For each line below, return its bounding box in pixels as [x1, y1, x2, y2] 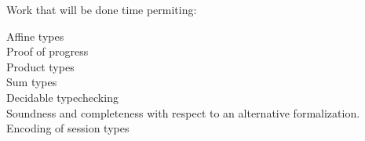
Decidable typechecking [6, 89, 119, 105]
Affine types [6, 27, 64, 44]
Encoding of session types [6, 120, 130, 136]
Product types [6, 58, 75, 74]
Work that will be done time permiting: [6, 2, 197, 17]
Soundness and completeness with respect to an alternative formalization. [6, 104, 360, 121]
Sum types [6, 74, 57, 90]
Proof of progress [6, 43, 89, 60]
